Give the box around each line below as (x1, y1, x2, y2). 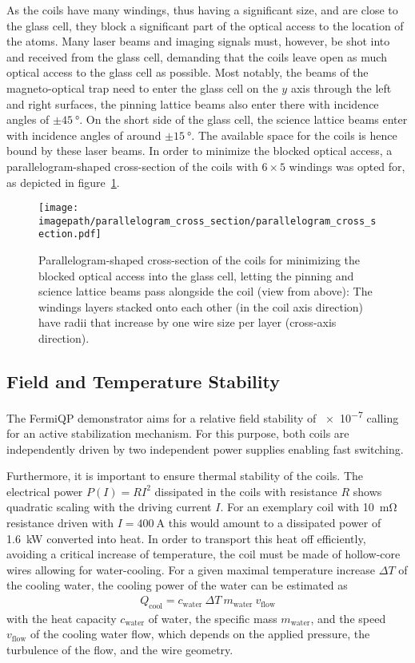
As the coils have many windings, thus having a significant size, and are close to (6, 2, 398, 18)
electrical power (6, 482, 83, 499)
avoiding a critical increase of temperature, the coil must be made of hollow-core (6, 546, 401, 562)
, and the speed (310, 609, 386, 626)
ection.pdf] (38, 228, 102, 240)
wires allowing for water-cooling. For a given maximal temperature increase (6, 561, 376, 578)
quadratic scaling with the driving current (6, 498, 212, 515)
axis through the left (290, 79, 392, 96)
